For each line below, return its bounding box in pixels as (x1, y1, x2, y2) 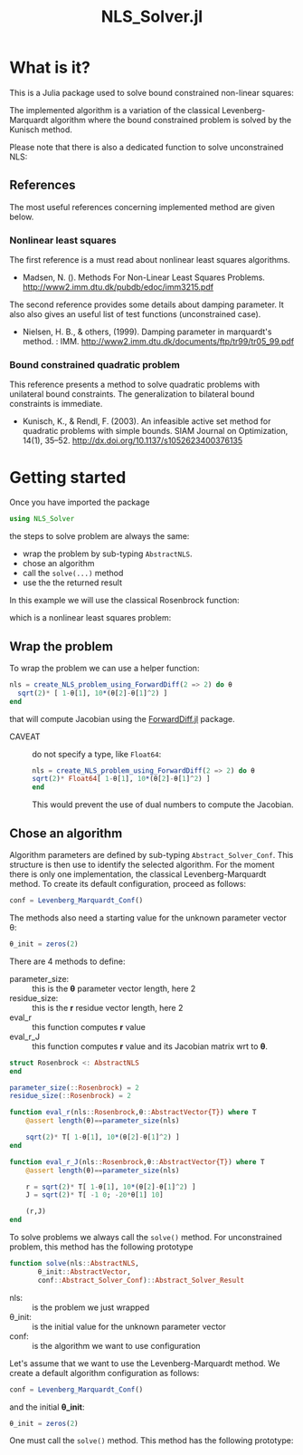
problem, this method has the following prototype (9, 1241, 194, 1252)
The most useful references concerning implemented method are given (9, 201, 276, 212)
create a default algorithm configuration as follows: (9, 1367, 200, 1378)
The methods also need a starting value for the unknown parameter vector (9, 912, 287, 923)
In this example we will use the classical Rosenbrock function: (9, 595, 240, 606)
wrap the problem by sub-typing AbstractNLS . (22, 548, 193, 559)
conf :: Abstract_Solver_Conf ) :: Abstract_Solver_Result (37, 1276, 245, 1285)
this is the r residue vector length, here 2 (32, 1002, 184, 1013)
